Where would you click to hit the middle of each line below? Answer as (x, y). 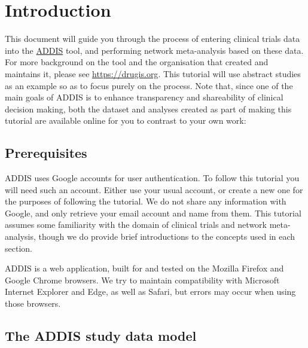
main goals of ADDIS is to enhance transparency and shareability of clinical (144, 97)
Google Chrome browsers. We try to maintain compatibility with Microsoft (142, 280)
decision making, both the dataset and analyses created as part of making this (148, 109)
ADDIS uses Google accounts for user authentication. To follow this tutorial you (152, 178)
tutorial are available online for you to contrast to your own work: (126, 120)
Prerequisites (46, 153)
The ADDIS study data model (101, 335)
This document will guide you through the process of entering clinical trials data (153, 39)
